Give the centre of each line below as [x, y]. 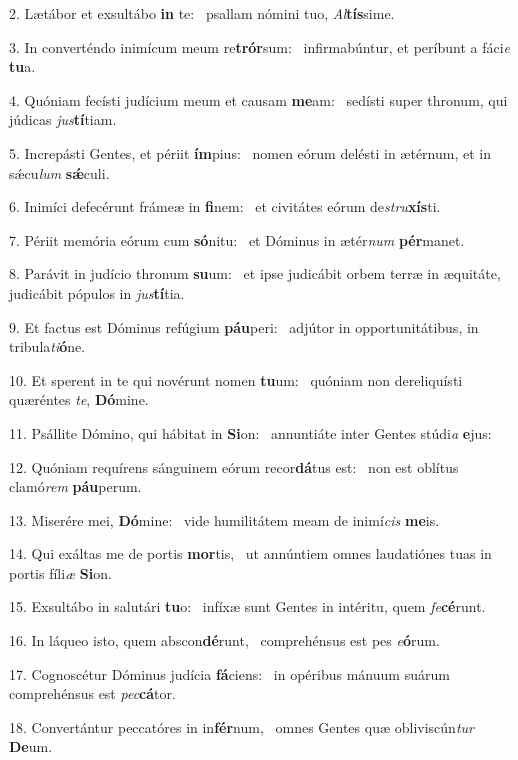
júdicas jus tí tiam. [63, 119]
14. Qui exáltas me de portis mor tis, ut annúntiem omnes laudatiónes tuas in [250, 553]
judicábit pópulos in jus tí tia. [97, 292]
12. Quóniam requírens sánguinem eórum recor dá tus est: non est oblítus [234, 466]
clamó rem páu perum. [75, 486]
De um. [31, 746]
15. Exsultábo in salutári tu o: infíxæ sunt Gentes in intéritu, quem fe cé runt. [247, 606]
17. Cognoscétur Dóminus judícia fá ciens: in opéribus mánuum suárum [229, 673]
